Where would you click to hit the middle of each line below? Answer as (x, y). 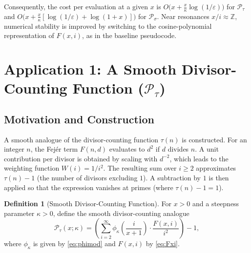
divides (178, 149)
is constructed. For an (214, 139)
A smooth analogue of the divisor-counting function (81, 139)
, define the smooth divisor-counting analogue (121, 213)
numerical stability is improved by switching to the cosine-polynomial (108, 26)
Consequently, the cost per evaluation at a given (76, 6)
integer (14, 149)
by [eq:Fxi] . (163, 243)
